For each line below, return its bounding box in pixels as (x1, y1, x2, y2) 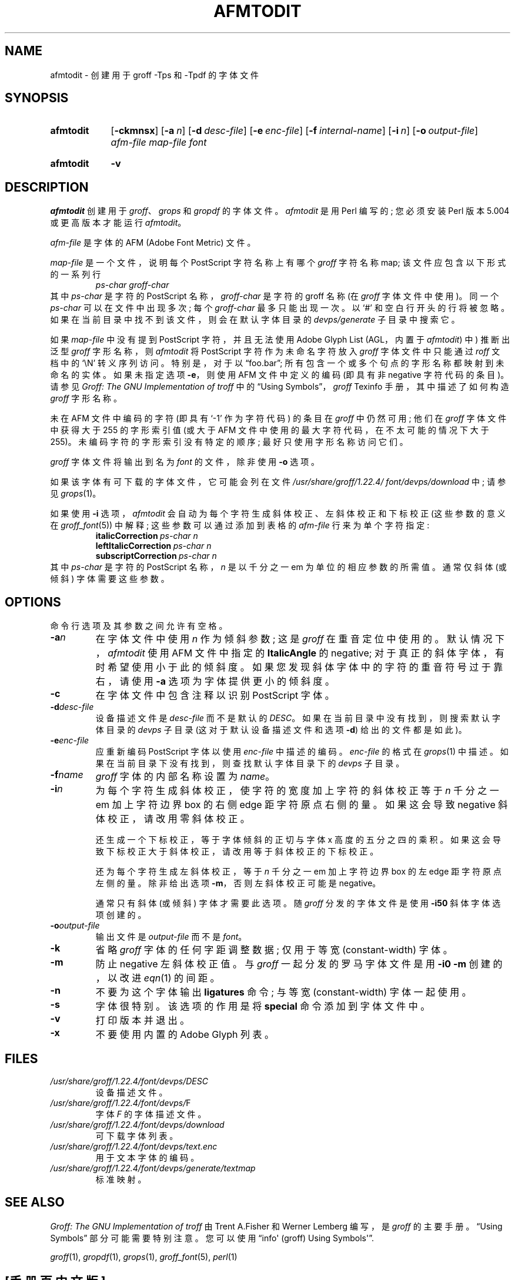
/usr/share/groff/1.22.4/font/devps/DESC (50, 1075, 208, 1086)
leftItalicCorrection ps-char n (95, 541, 212, 551)
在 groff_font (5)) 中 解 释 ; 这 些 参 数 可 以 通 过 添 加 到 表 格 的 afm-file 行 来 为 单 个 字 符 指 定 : (50, 520, 430, 531)
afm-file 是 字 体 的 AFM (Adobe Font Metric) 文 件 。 (50, 237, 256, 248)
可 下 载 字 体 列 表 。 (95, 1130, 178, 1141)
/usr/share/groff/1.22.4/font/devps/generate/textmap (50, 1162, 256, 1173)
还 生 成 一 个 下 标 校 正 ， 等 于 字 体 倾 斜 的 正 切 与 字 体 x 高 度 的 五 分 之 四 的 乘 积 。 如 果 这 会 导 (95, 835, 501, 845)
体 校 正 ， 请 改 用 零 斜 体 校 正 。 (95, 813, 250, 825)
